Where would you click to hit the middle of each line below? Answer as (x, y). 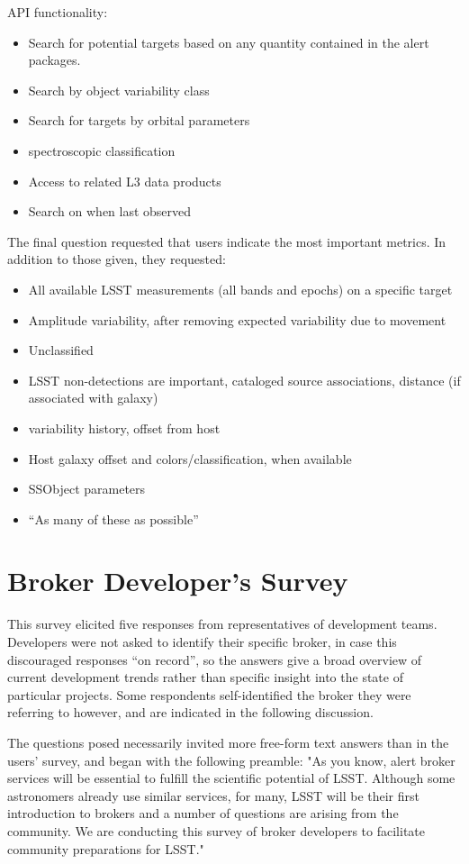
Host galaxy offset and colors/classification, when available (190, 458)
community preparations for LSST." (106, 848)
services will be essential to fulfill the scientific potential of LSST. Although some (231, 778)
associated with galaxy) (93, 398)
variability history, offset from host (124, 427)
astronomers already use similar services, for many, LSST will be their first (213, 795)
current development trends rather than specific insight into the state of (205, 677)
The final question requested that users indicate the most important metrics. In (227, 241)
